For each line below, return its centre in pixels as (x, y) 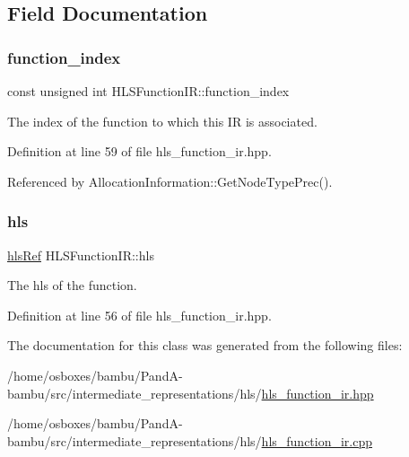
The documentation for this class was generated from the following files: (205, 345)
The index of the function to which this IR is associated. (162, 121)
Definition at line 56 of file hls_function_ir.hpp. (139, 315)
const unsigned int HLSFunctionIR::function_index (148, 91)
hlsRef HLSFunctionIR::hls (81, 255)
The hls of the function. (72, 285)
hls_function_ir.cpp (317, 440)
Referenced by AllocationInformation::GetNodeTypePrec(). (170, 181)
